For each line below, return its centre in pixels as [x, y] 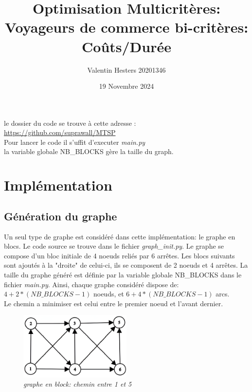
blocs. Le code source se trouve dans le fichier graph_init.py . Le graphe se [114, 246]
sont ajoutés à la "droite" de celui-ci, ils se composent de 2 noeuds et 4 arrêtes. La [126, 265]
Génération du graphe [61, 216]
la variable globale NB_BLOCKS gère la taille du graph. [89, 151]
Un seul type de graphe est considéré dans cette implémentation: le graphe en [120, 236]
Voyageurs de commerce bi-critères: [126, 27]
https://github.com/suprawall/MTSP [60, 132]
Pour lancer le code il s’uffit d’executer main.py [75, 142]
